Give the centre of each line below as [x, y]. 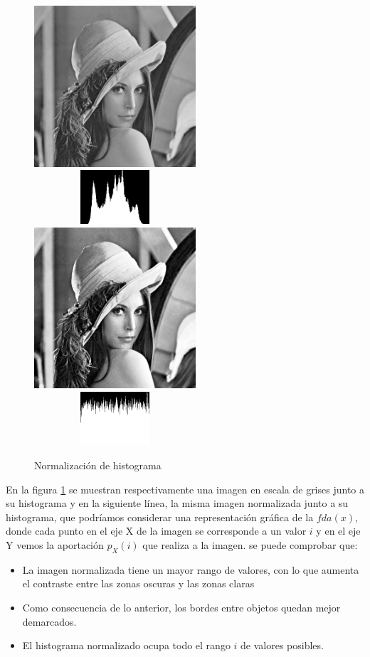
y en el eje [338, 531]
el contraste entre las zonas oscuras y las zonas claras [138, 583]
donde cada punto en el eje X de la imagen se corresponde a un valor [156, 531]
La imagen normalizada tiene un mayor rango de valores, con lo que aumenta [191, 569]
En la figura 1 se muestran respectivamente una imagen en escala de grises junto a [185, 489]
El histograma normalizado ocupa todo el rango [126, 645]
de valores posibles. [282, 645]
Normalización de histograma [98, 465]
